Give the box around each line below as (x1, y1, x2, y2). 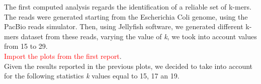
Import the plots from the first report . (4, 50, 122, 61)
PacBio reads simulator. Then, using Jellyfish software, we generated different (4, 21, 243, 32)
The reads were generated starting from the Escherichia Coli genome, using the (4, 11, 248, 22)
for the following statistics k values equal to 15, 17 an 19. (4, 70, 180, 81)
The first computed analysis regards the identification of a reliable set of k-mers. (4, 2, 251, 12)
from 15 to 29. (4, 41, 48, 51)
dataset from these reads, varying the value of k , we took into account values (21, 31, 257, 41)
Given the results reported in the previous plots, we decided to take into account (4, 60, 253, 71)
